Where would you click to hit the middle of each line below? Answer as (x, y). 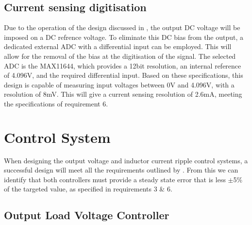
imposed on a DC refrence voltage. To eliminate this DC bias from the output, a (124, 37)
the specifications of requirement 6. (56, 103)
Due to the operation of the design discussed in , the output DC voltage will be (122, 27)
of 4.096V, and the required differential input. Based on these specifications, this (124, 75)
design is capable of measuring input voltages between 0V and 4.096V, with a (119, 84)
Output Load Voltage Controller (87, 215)
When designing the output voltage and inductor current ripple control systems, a (126, 160)
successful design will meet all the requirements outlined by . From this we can (121, 170)
